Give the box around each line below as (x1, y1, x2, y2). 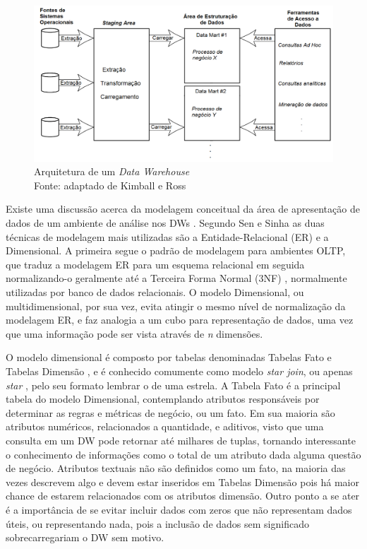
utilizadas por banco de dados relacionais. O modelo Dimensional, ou (6, 285, 304, 300)
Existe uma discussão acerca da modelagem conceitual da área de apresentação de (6, 201, 360, 216)
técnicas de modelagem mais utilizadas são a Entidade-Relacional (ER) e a (6, 229, 329, 244)
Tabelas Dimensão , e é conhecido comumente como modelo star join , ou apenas (6, 364, 353, 378)
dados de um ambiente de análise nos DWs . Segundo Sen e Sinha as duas (6, 216, 325, 230)
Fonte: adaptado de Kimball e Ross (34, 177, 186, 192)
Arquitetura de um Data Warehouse (34, 164, 190, 179)
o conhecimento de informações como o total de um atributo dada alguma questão (6, 447, 361, 461)
